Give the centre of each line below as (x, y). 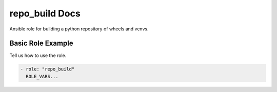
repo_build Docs (45, 13)
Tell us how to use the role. (38, 56)
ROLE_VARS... (42, 76)
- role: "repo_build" (47, 69)
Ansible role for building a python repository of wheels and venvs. (79, 29)
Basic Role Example (42, 43)
